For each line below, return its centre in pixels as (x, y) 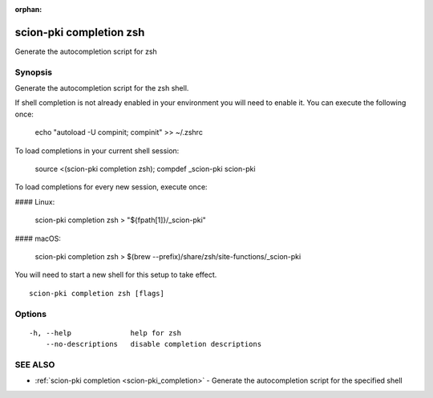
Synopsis (33, 72)
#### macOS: (38, 238)
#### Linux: (35, 201)
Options (31, 314)
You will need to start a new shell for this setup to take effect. (116, 275)
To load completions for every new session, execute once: (111, 187)
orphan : (28, 9)
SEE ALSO (35, 364)
